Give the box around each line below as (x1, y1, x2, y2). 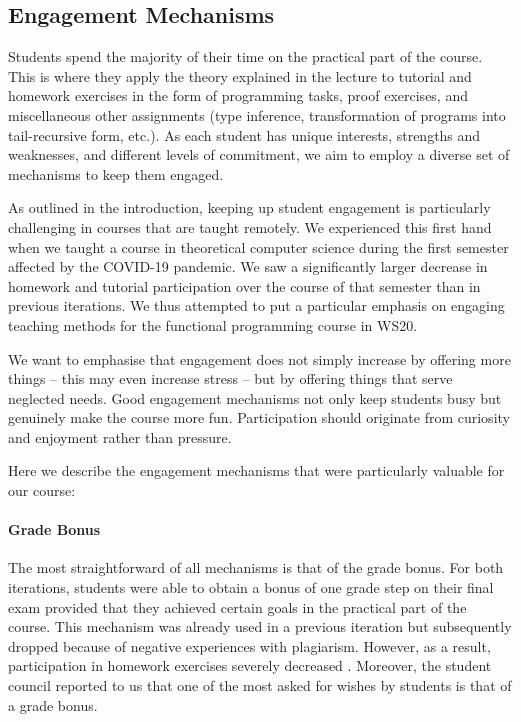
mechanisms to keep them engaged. (8, 163, 224, 184)
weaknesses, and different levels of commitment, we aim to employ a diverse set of (8, 144, 510, 165)
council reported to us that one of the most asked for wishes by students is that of (8, 675, 512, 696)
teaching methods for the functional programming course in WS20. (8, 314, 418, 335)
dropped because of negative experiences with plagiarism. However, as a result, (8, 635, 491, 656)
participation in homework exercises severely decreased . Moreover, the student (8, 655, 492, 676)
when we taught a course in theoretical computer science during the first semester (8, 236, 509, 257)
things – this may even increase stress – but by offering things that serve (8, 368, 453, 389)
